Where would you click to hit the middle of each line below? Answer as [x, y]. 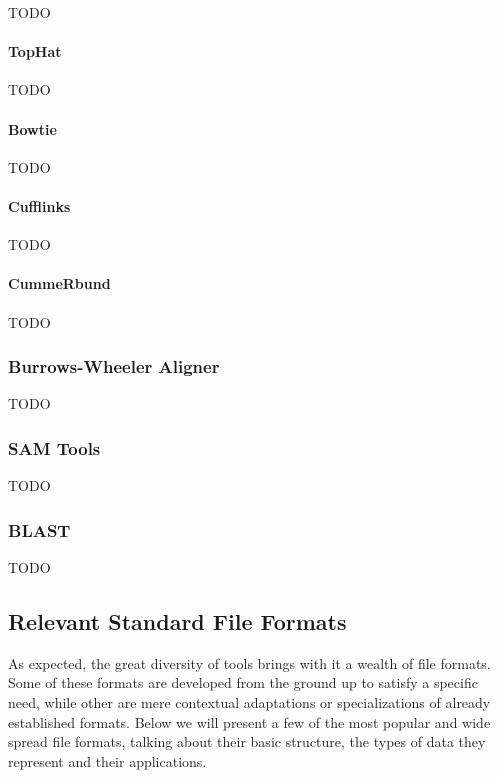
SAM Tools [54, 447]
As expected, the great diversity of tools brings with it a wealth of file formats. [249, 662]
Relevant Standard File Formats [177, 620]
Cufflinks [39, 205]
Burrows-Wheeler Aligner [114, 366]
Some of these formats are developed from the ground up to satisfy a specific [243, 682]
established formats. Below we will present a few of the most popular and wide [249, 721]
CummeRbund [59, 283]
